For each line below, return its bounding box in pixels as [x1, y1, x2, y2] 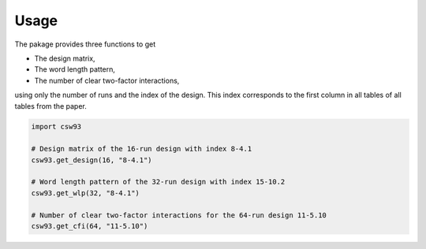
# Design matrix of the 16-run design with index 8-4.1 [31, 144, 252, 154]
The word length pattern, [34, 65, 116, 74]
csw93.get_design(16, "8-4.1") [31, 155, 153, 165]
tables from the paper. [14, 101, 87, 110]
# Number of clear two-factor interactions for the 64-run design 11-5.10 [31, 210, 327, 220]
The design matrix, [34, 54, 95, 63]
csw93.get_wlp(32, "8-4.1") [31, 188, 140, 197]
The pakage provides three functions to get [14, 39, 156, 49]
